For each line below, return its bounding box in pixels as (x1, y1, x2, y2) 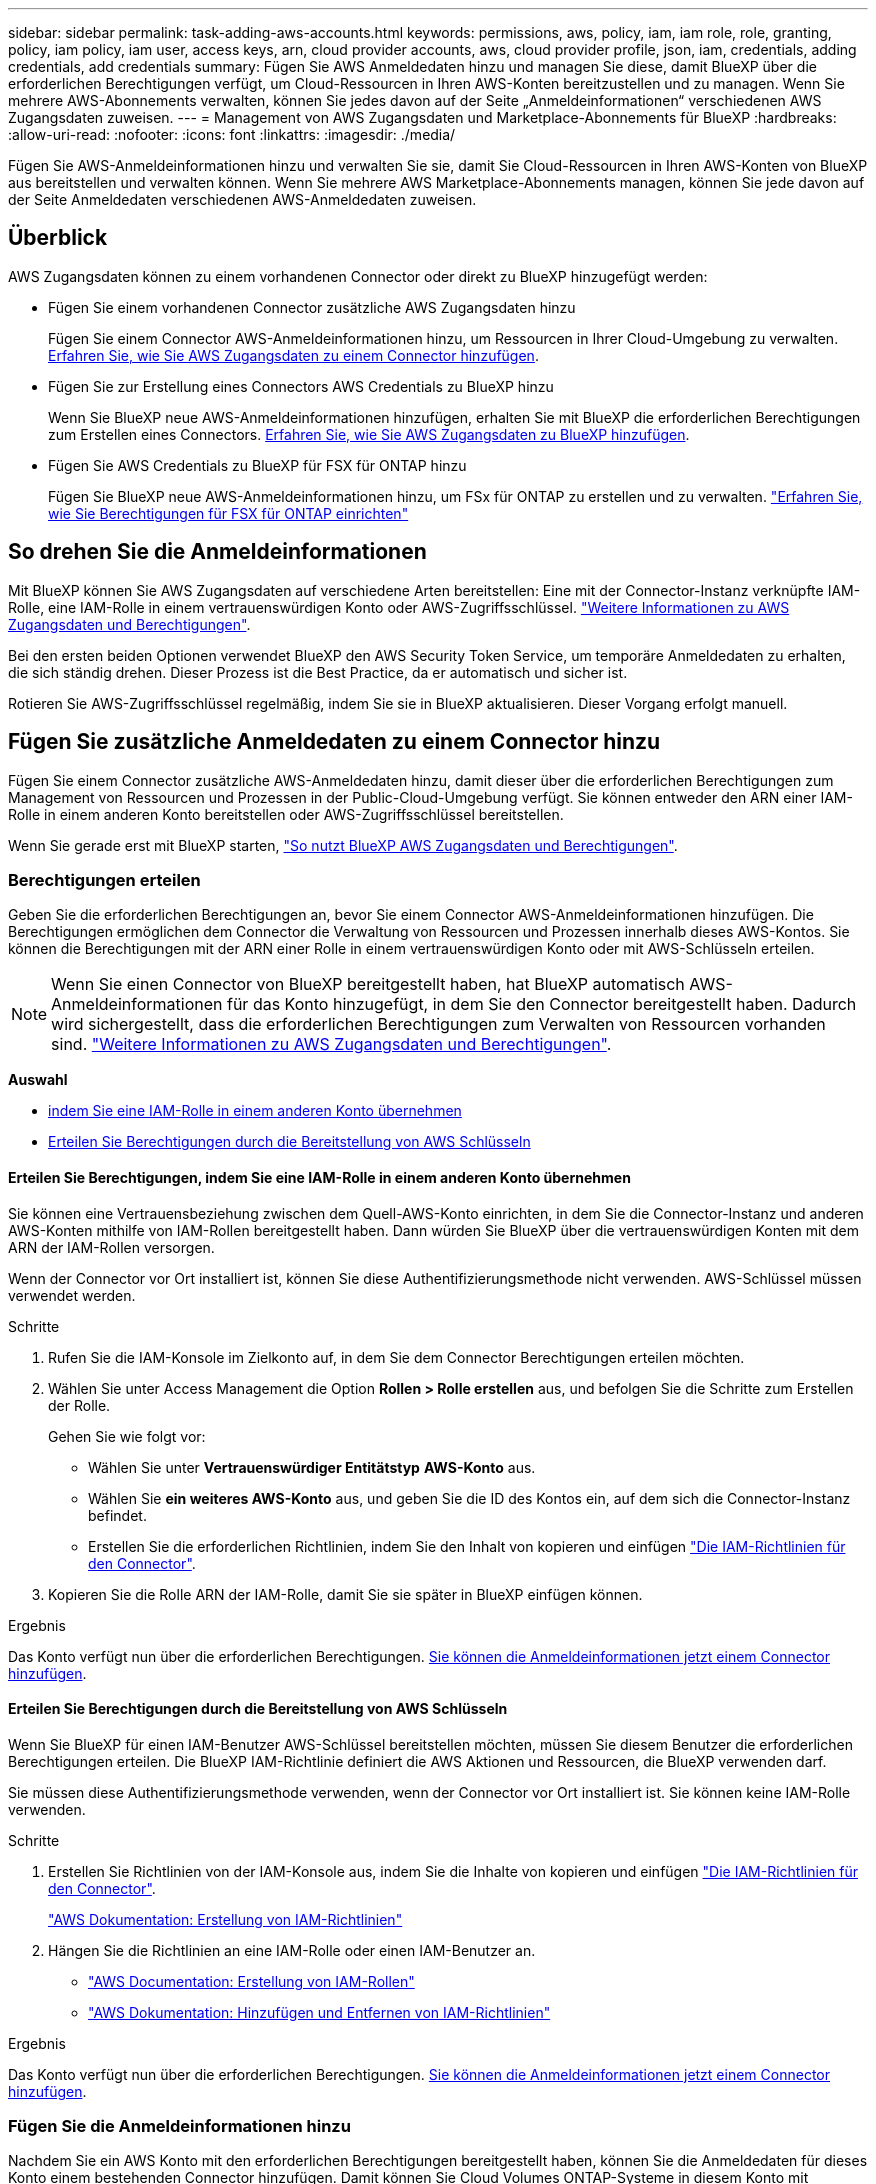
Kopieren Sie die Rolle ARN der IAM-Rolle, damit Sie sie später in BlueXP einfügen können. (48, 1585, 643, 1603)
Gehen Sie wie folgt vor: (48, 1427, 206, 1445)
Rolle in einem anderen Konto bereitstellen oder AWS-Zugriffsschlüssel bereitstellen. (8, 805, 564, 823)
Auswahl (8, 1071, 68, 1089)
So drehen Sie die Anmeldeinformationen (8, 539, 427, 565)
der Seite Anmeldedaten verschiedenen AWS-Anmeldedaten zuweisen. (8, 191, 477, 208)
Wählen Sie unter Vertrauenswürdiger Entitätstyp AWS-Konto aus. (88, 1458, 536, 1476)
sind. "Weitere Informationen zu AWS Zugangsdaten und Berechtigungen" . (51, 1034, 612, 1055)
